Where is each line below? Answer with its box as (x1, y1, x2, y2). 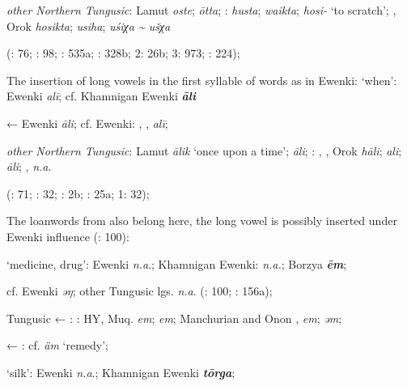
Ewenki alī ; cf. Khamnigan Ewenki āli (6, 87, 196, 104)
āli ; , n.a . (6, 158, 52, 175)
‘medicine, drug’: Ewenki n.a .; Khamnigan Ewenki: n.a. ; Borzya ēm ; (6, 255, 347, 272)
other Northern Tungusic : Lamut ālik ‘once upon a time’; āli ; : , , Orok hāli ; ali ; (6, 142, 402, 159)
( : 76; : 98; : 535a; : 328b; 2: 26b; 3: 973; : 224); (6, 45, 240, 62)
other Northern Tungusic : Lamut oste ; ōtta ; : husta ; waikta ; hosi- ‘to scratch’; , (6, 2, 396, 18)
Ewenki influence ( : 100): (6, 227, 129, 244)
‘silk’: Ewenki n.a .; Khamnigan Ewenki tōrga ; (6, 363, 235, 380)
